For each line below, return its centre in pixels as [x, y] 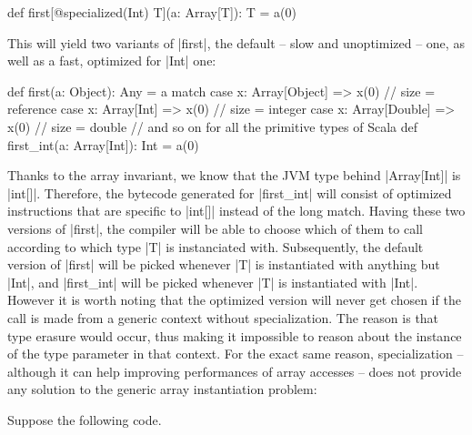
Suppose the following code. [85, 419]
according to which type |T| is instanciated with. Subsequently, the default [216, 246]
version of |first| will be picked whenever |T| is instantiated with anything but [224, 264]
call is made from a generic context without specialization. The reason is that [223, 317]
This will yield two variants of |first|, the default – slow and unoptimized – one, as [236, 42]
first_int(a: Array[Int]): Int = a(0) [103, 144]
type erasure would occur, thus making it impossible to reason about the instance [235, 335]
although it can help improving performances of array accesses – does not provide [235, 371]
